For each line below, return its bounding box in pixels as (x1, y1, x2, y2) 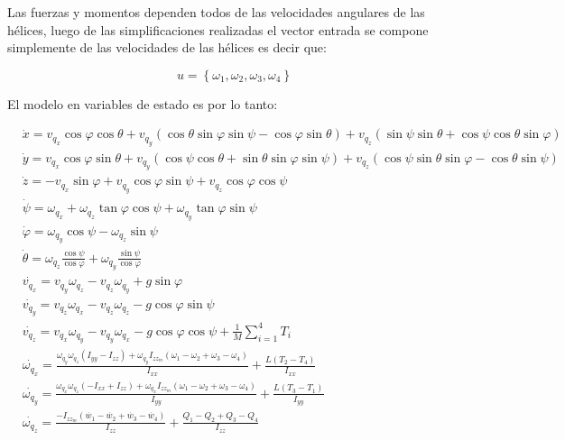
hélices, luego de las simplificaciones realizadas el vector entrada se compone (7, 20, 429, 39)
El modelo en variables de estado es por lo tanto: (7, 94, 278, 113)
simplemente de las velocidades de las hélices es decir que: (7, 38, 327, 57)
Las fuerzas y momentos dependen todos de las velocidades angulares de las (7, 3, 425, 21)
